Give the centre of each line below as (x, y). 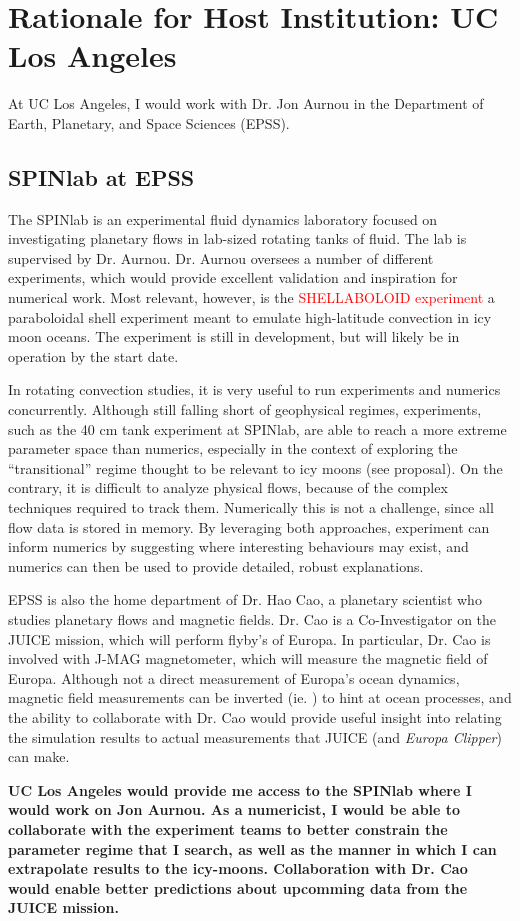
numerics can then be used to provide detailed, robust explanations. (216, 565)
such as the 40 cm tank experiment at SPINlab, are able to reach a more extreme (257, 428)
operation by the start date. (93, 355)
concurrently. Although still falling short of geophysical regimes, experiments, (245, 409)
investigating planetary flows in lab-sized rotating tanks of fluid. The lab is (237, 238)
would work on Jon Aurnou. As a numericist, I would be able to (234, 809)
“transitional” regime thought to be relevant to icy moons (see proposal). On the (255, 467)
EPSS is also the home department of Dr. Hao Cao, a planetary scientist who (245, 599)
